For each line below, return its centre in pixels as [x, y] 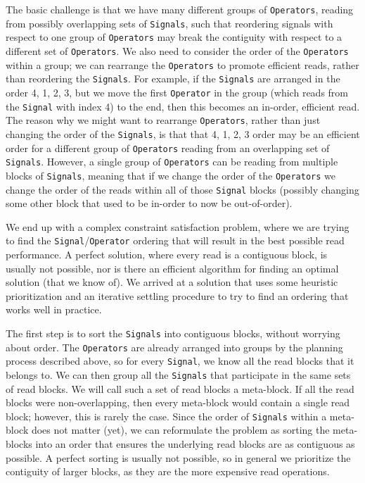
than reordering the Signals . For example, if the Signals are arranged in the [173, 79]
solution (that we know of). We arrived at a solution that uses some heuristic [172, 282]
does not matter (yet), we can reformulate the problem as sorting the [180, 430]
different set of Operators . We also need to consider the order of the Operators [177, 50]
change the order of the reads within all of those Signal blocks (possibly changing [182, 189]
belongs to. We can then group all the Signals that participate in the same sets [178, 374]
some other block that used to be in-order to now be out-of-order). [149, 203]
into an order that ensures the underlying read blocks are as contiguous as [195, 444]
